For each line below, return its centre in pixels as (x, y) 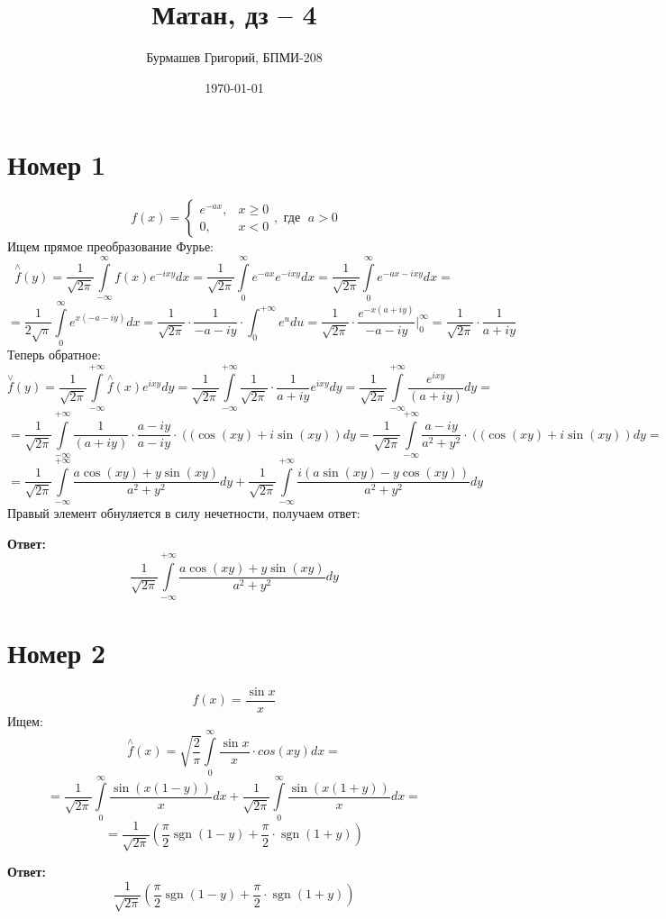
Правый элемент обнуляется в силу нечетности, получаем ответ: (184, 513)
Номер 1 (57, 164)
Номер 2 (57, 652)
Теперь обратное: (54, 355)
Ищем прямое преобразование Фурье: (111, 246)
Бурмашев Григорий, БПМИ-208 (234, 57)
